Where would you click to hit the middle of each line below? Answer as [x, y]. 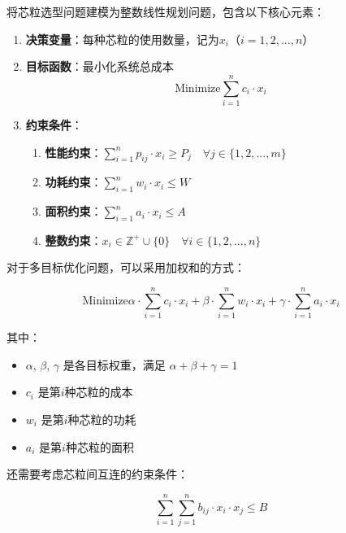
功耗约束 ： [74, 182]
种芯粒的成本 [99, 392]
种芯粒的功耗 [102, 419]
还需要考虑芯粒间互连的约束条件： [97, 474]
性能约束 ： [74, 152]
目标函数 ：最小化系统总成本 [99, 66]
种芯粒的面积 [99, 446]
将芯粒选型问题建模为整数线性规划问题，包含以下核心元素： [166, 11]
